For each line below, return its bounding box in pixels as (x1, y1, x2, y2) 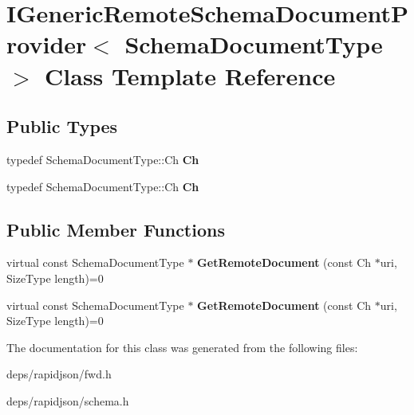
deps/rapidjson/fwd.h (6, 366, 112, 382)
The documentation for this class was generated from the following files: (6, 339, 358, 355)
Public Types (6, 114, 118, 139)
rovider (6, 28, 87, 61)
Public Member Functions (6, 217, 225, 241)
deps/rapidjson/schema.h (6, 392, 129, 409)
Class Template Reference (45, 59, 336, 92)
